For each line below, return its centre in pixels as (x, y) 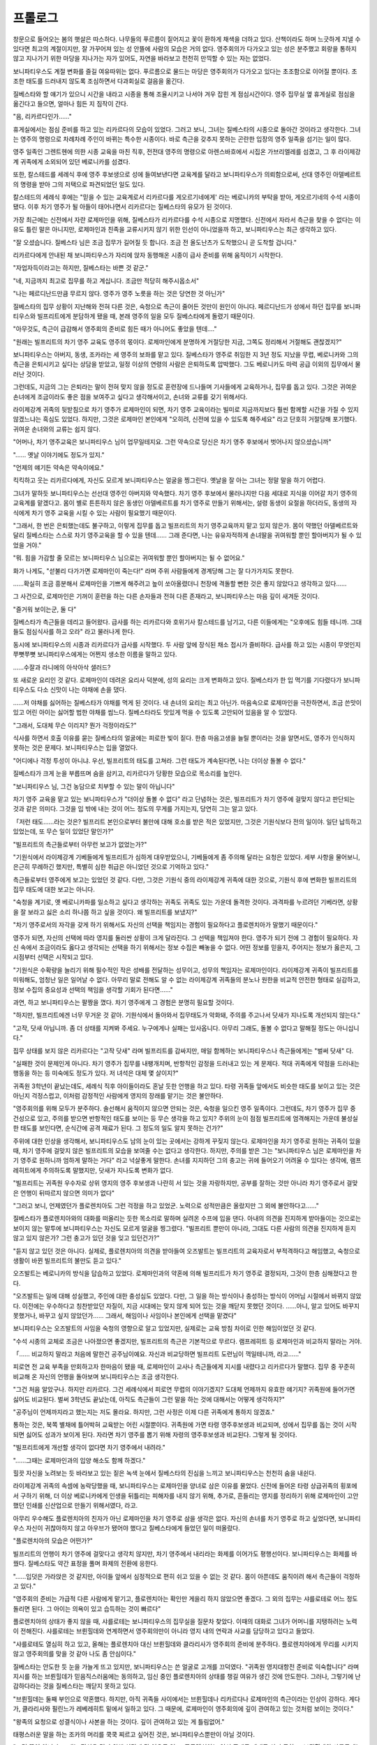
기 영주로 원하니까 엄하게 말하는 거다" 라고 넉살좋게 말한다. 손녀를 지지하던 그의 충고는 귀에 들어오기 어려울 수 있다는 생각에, (181, 1160)
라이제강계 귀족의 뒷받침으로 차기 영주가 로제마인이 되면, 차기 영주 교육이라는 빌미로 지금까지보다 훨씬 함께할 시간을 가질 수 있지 (186, 410)
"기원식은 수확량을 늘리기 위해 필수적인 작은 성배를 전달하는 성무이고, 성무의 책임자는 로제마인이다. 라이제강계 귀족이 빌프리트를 (186, 970)
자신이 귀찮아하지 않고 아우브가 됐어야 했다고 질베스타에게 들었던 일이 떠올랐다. (133, 1528)
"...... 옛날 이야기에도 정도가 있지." (59, 454)
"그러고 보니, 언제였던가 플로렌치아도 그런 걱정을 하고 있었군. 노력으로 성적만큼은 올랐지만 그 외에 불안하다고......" (166, 1205)
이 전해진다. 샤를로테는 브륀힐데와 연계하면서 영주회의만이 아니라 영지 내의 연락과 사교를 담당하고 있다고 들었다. (164, 1631)
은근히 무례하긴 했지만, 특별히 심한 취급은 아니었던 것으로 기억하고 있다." (111, 867)
